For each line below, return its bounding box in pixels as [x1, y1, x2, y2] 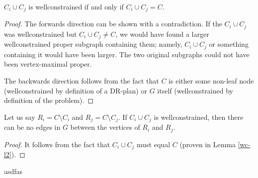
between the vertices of [70, 122, 140, 132]
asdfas [4, 166, 23, 176]
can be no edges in [4, 122, 61, 132]
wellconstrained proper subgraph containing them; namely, [4, 39, 182, 49]
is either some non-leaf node [169, 76, 254, 86]
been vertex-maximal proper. [4, 59, 92, 69]
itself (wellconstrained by [157, 85, 233, 95]
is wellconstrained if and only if [28, 1, 124, 11]
